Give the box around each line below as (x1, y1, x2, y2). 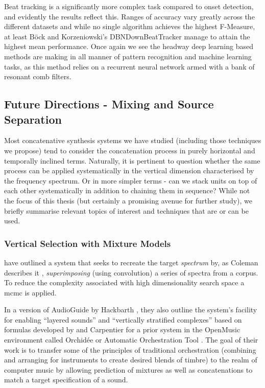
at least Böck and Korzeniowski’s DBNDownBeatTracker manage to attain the (4, 31, 250, 41)
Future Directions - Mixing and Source (4, 96, 214, 112)
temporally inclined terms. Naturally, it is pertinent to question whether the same (4, 155, 260, 166)
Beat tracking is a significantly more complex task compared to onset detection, (4, 1, 254, 11)
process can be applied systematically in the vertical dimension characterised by (4, 165, 254, 176)
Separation (4, 111, 62, 127)
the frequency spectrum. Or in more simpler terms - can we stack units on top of (4, 175, 257, 186)
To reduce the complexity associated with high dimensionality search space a (4, 277, 245, 288)
